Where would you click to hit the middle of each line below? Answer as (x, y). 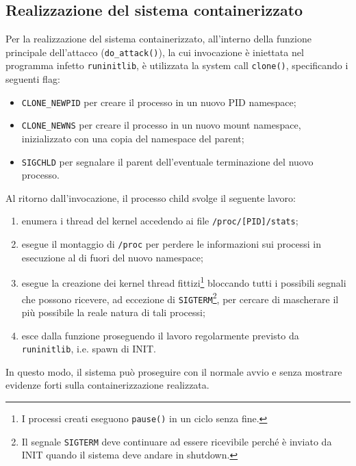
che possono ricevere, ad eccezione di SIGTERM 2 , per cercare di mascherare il (180, 298)
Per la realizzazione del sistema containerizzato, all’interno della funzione (158, 39)
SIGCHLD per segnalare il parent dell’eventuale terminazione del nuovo (167, 161)
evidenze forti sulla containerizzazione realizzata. (107, 385)
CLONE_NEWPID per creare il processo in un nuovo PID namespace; (159, 102)
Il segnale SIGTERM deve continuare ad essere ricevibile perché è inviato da (177, 441)
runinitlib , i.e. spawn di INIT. (89, 349)
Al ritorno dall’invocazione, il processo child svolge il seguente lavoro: (151, 197)
